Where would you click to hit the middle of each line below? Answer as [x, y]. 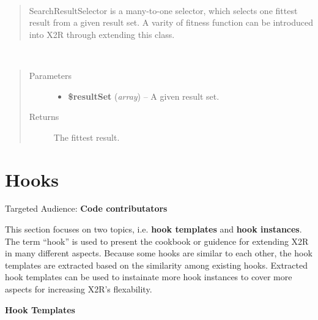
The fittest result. [87, 137]
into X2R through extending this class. [102, 34]
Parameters [50, 75]
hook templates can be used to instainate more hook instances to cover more [149, 277]
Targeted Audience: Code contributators [86, 208]
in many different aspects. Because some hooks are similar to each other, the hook [159, 253]
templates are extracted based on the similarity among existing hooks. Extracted [156, 265]
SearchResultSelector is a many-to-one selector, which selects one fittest [163, 10]
